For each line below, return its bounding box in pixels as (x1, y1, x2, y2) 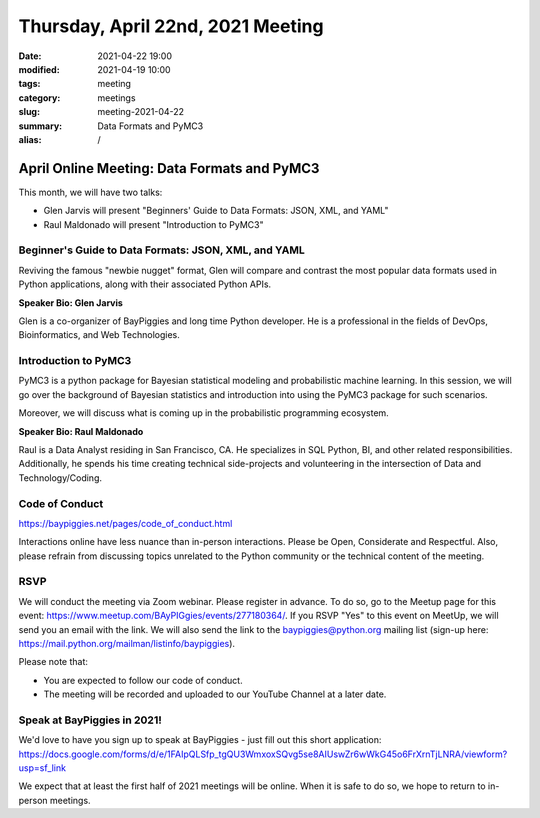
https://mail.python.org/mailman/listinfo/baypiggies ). (18, 638, 235, 649)
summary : (18, 120, 63, 132)
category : (18, 91, 61, 104)
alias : (18, 133, 42, 145)
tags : (18, 78, 41, 90)
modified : (18, 63, 60, 75)
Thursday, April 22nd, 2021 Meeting (18, 15, 324, 37)
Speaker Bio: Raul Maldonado (18, 425, 144, 437)
